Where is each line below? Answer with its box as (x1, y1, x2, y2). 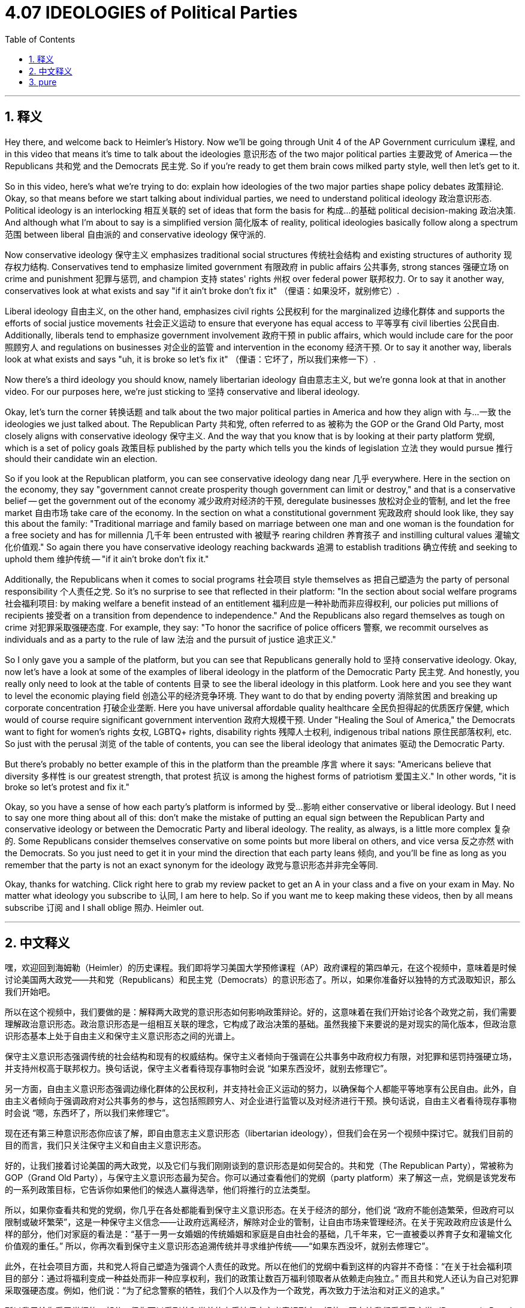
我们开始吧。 (5, 986, 55, 997)
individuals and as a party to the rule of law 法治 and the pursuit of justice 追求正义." (5, 634, 336, 644)
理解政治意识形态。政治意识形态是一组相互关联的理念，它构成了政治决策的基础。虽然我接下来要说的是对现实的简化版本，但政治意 (5, 1019, 517, 1030)
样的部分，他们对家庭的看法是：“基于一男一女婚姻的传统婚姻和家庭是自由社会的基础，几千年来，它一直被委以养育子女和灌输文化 (5, 1229, 512, 1240)
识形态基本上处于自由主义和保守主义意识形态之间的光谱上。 (5, 1031, 240, 1042)
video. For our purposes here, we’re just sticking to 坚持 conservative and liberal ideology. (5, 386, 360, 397)
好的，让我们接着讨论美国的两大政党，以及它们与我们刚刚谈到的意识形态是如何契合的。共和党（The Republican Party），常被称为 (5, 1160, 514, 1171)
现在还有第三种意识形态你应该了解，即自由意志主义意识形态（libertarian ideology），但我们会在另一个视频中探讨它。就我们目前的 (5, 1128, 514, 1139)
